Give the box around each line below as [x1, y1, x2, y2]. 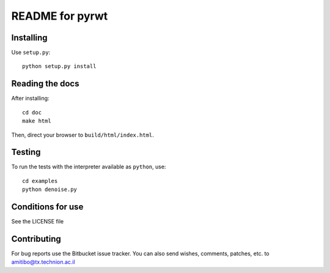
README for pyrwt [11, 9, 108, 23]
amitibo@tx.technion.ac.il [11, 258, 76, 266]
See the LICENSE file [11, 218, 64, 225]
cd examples [22, 178, 58, 184]
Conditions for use [11, 202, 84, 212]
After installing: [11, 95, 50, 102]
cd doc [22, 109, 42, 116]
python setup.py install [22, 63, 97, 70]
